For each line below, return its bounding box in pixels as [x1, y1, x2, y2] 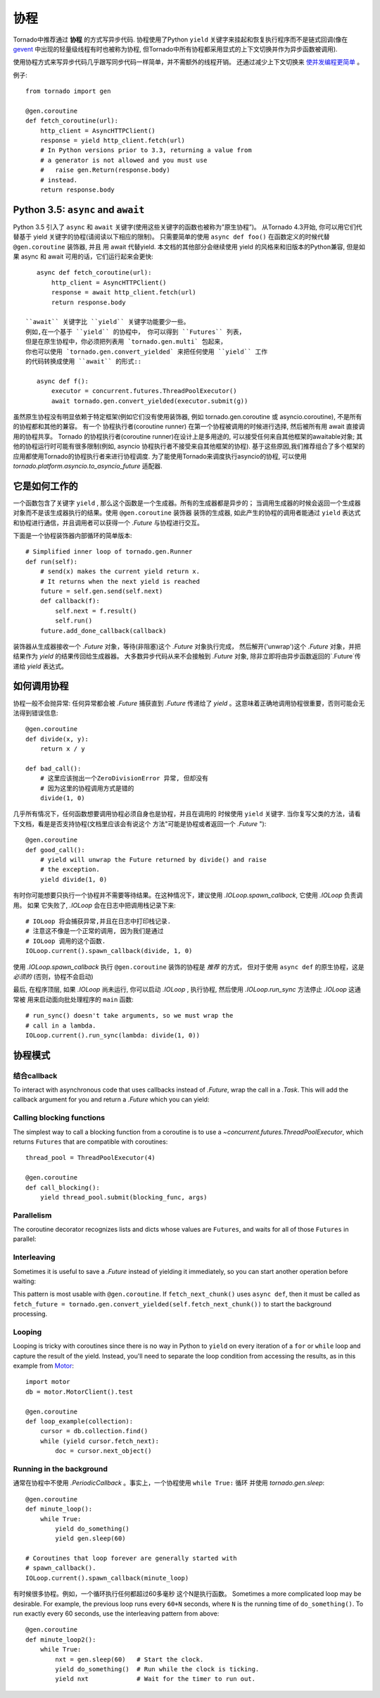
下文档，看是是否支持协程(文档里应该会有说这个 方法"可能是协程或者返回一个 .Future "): [13, 819, 267, 828]
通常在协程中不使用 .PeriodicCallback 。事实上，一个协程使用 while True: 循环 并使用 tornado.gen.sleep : [13, 1479, 325, 1487]
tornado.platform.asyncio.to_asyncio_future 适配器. [13, 461, 163, 470]
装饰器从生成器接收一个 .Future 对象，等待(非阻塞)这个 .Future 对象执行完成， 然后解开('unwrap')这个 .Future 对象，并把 [13, 642, 362, 651]
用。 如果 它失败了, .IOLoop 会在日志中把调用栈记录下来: [13, 901, 176, 909]
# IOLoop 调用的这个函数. [25, 937, 106, 945]
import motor [25, 1378, 70, 1386]
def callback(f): [39, 597, 100, 605]
